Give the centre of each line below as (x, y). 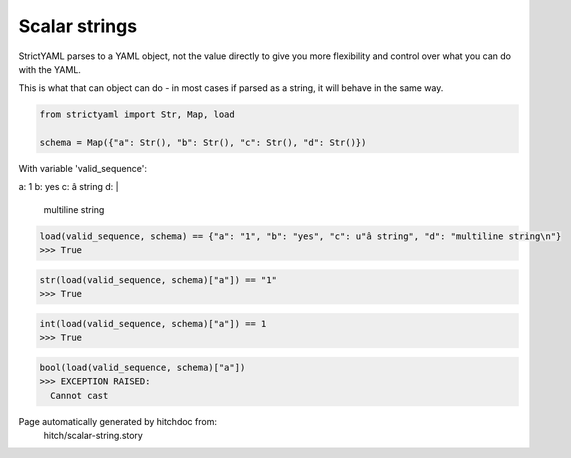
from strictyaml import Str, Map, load (137, 114)
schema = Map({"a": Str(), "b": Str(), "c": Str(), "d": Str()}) (203, 143)
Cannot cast (79, 395)
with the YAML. (50, 69)
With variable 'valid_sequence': (82, 169)
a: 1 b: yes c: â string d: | (68, 187)
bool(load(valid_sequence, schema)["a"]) (142, 367)
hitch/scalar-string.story (93, 435)
